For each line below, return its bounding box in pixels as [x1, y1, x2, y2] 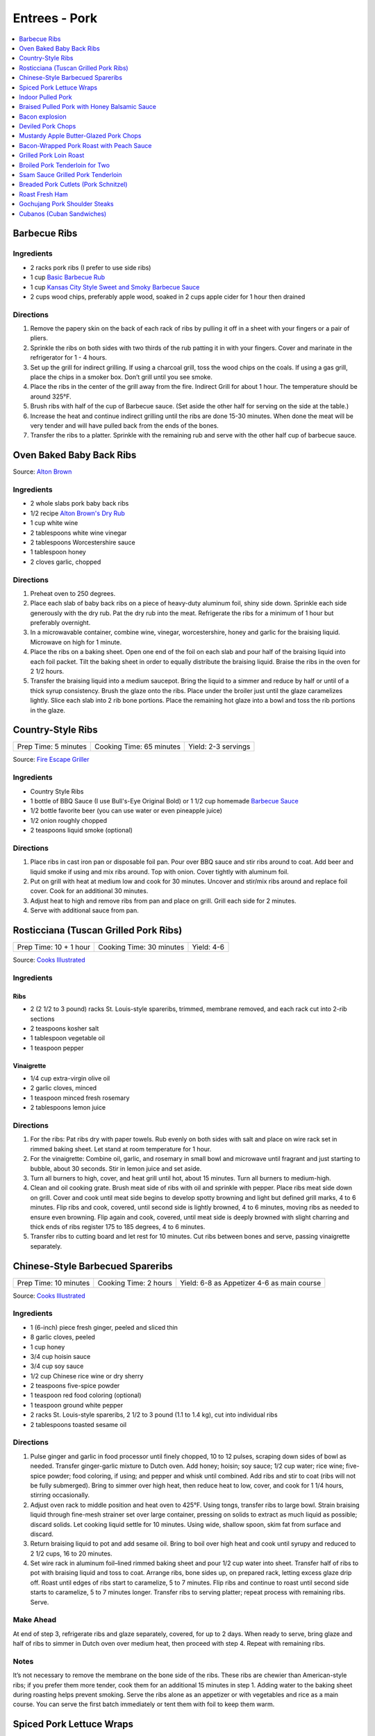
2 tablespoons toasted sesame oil [30, 1420, 127, 1428]
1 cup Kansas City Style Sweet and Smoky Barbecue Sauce [30, 283, 200, 291]
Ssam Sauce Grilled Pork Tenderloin [19, 171, 122, 179]
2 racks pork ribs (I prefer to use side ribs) [30, 263, 151, 272]
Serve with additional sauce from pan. [30, 906, 139, 915]
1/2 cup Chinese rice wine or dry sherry [30, 1371, 144, 1380]
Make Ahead [12, 1615, 57, 1625]
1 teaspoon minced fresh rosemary [30, 1094, 130, 1102]
